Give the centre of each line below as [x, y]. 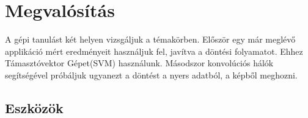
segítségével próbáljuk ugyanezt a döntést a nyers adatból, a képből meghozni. [151, 75]
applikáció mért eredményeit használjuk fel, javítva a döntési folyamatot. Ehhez [154, 51]
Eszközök [34, 107]
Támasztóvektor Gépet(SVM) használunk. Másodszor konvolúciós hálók [139, 63]
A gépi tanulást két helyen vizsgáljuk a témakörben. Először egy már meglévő [150, 39]
